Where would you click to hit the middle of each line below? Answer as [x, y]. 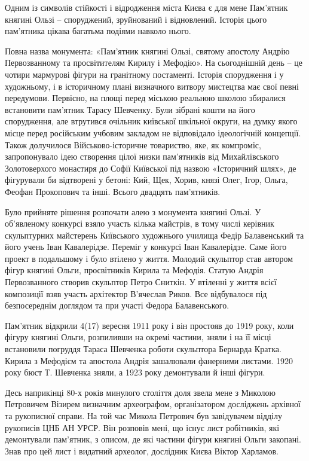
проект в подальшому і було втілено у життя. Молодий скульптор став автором [149, 258]
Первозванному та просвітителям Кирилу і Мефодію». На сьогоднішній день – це [154, 62]
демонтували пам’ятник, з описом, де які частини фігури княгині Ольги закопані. [153, 439]
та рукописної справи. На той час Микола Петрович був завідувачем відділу [143, 416]
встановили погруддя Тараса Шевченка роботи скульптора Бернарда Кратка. [143, 349]
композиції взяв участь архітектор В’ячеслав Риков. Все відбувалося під [136, 293]
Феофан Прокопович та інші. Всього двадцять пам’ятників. [113, 191]
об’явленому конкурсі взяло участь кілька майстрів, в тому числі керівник [140, 223]
